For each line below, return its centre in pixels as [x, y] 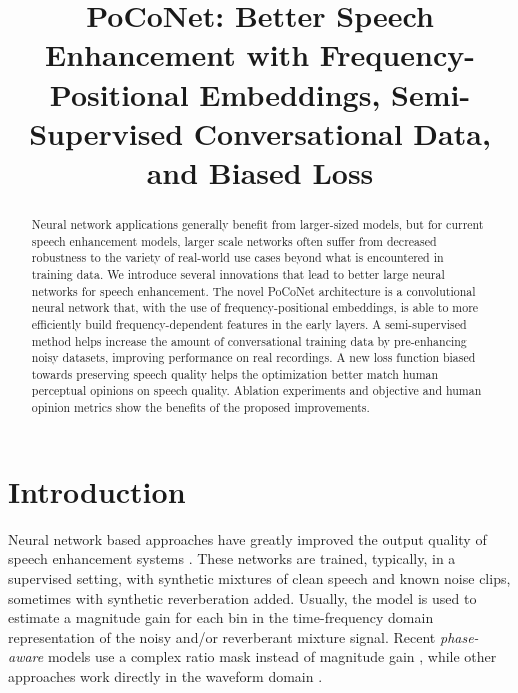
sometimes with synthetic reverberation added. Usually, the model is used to [242, 597]
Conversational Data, [342, 132]
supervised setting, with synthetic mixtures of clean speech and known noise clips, [259, 577]
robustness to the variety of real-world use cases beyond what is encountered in [237, 257]
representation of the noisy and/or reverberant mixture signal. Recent [222, 636]
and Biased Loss [260, 171]
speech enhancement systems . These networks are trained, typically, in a [232, 558]
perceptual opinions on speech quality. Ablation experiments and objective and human [256, 390]
